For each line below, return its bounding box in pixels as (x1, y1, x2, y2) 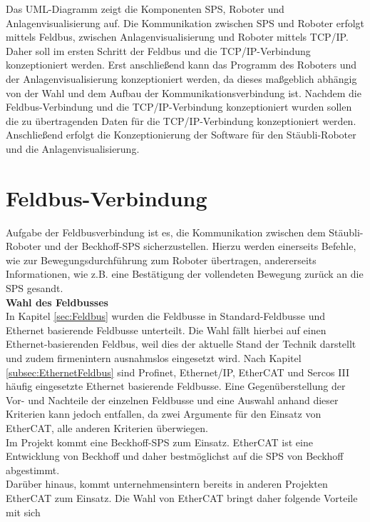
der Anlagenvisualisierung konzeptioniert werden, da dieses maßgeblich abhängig (6, 71, 357, 86)
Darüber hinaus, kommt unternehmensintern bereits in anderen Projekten (6, 476, 328, 491)
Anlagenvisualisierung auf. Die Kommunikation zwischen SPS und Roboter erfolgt (6, 15, 365, 30)
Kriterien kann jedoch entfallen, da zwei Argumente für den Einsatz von (6, 406, 322, 421)
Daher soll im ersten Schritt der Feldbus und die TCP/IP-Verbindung (6, 43, 311, 58)
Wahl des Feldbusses (6, 294, 108, 309)
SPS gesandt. (6, 281, 63, 296)
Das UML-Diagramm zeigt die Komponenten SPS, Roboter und (6, 1, 284, 16)
